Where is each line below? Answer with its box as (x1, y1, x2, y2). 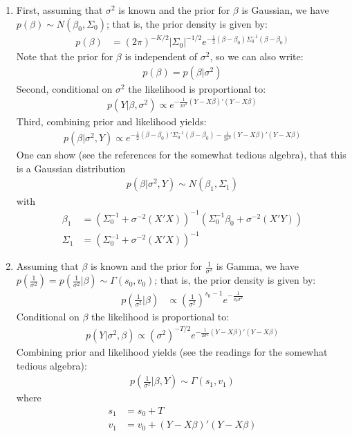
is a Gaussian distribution (16, 161, 126, 175)
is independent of (124, 49, 198, 64)
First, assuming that (16, 3, 103, 17)
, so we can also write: (210, 49, 304, 64)
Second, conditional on (16, 81, 113, 96)
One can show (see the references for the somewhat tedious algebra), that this (16, 147, 346, 162)
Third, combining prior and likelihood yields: (16, 114, 207, 129)
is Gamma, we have (216, 259, 299, 273)
